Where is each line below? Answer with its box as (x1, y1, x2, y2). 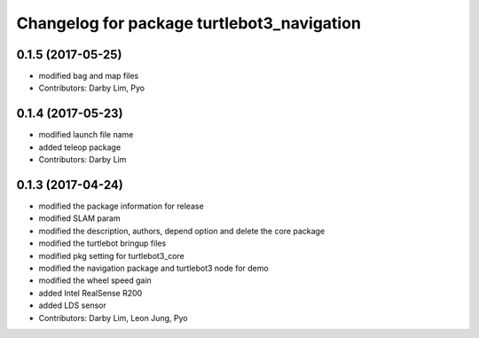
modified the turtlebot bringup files (38, 238, 167, 248)
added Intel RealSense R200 (38, 287, 143, 298)
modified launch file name (38, 130, 134, 140)
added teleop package (38, 142, 122, 153)
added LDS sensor (38, 300, 106, 310)
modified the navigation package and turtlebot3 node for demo (38, 263, 270, 273)
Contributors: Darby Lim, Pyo (38, 83, 145, 93)
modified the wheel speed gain (38, 275, 153, 286)
